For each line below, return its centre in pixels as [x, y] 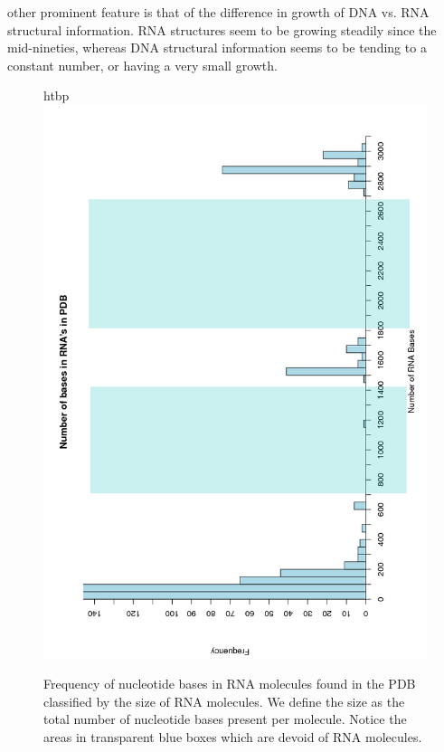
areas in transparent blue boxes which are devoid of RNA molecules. [233, 736]
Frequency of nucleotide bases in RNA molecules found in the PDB [230, 684]
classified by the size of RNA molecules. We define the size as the [224, 701]
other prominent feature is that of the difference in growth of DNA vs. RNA [218, 12]
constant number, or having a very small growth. [142, 65]
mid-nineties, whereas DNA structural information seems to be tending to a [217, 48]
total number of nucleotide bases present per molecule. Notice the [225, 719]
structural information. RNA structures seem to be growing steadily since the [222, 29]
